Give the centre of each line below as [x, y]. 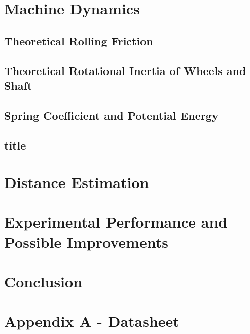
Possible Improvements [86, 242]
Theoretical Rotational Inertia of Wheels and [125, 70]
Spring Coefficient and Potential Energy [111, 115]
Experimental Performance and [116, 222]
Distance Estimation [77, 182]
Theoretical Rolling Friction [79, 40]
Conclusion [43, 282]
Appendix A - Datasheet [92, 321]
